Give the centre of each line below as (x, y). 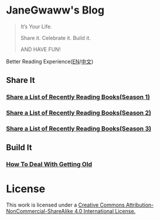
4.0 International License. (105, 211)
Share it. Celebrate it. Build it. (55, 38)
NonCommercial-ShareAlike (40, 211)
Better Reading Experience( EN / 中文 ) (50, 61)
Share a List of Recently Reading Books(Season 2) (79, 113)
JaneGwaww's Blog (55, 10)
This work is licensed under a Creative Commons (65, 205)
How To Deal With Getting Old (49, 164)
